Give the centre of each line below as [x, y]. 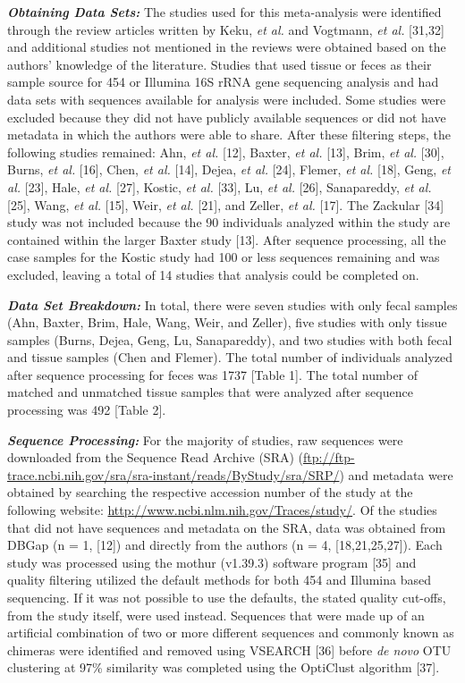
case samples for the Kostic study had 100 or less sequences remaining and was [224, 257]
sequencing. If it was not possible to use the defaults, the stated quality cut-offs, [227, 597]
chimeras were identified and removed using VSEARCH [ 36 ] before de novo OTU [229, 649]
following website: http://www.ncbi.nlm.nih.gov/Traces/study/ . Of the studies [222, 510]
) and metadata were [396, 474]
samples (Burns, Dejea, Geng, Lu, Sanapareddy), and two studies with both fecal [230, 339]
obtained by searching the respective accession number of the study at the [210, 492]
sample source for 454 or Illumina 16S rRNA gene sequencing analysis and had [223, 82]
